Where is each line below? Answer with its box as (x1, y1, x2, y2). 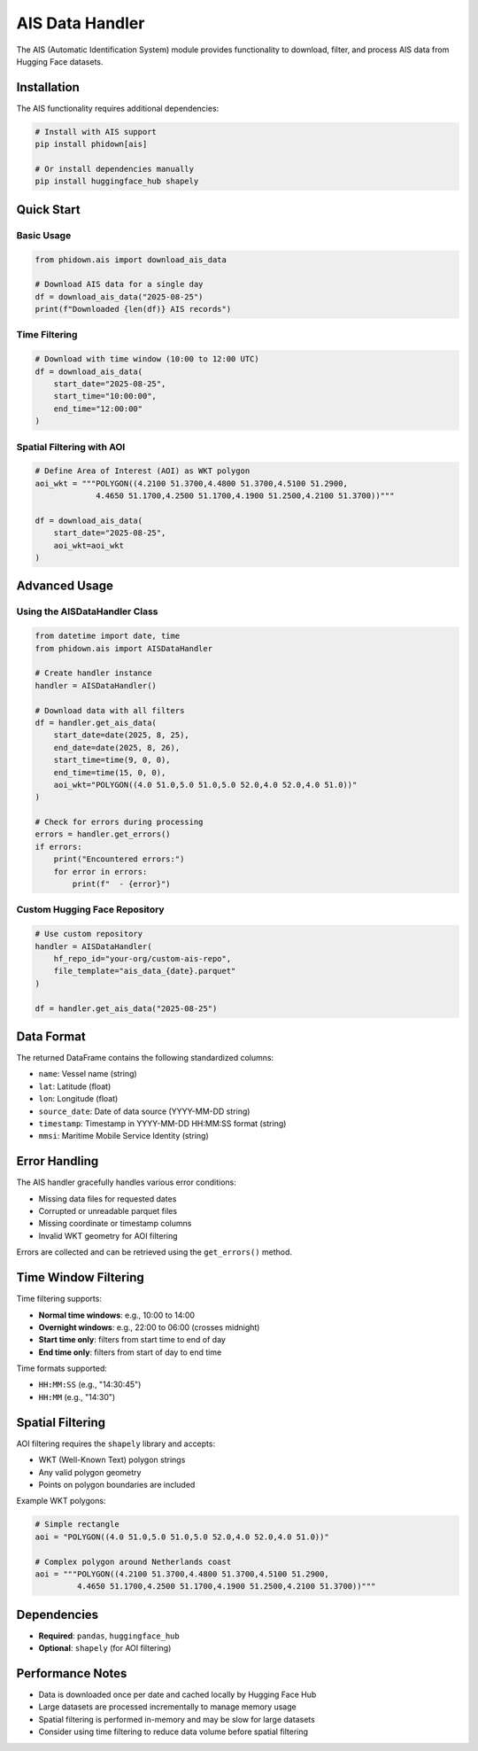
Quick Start (16, 202, 81, 217)
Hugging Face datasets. (16, 56, 104, 66)
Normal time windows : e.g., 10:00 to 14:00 (38, 1310, 195, 1320)
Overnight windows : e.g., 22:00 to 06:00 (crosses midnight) (38, 1321, 260, 1333)
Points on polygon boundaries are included (38, 1479, 196, 1490)
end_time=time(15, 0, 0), (53, 767, 166, 777)
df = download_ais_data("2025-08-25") (35, 292, 204, 301)
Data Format (16, 1029, 86, 1044)
